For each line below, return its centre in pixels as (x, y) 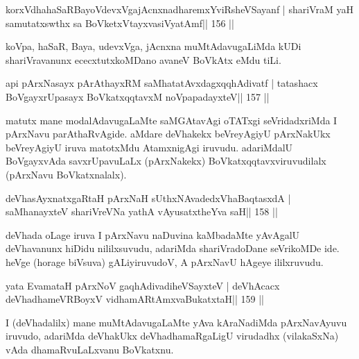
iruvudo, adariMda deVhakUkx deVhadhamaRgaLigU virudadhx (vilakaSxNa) (172, 336)
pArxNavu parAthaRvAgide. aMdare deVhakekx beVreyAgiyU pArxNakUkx (168, 134)
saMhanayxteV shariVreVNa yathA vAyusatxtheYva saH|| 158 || (142, 211)
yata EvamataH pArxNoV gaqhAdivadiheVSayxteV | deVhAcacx (143, 285)
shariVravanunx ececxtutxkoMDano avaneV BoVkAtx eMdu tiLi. (143, 59)
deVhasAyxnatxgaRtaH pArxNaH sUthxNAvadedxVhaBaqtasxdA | (148, 198)
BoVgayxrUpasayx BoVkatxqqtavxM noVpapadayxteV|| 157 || (138, 96)
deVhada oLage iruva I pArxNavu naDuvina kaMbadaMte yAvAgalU (153, 234)
